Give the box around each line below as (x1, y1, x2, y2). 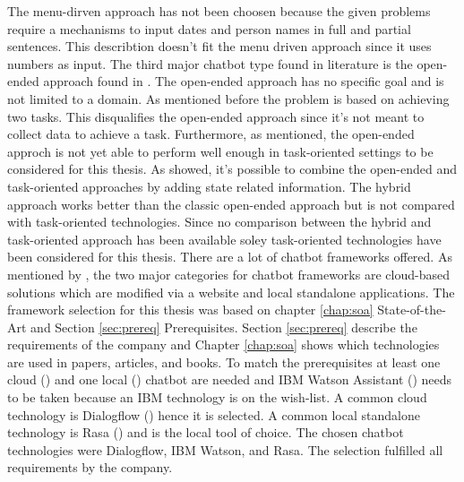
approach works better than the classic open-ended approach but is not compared (7, 194, 455, 213)
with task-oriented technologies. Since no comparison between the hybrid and (7, 212, 432, 231)
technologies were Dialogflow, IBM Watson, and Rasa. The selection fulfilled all (7, 440, 443, 459)
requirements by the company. (7, 458, 173, 477)
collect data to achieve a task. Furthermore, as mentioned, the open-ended (7, 125, 415, 143)
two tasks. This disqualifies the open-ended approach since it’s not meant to (7, 107, 425, 125)
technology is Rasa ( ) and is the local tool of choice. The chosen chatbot (7, 423, 404, 442)
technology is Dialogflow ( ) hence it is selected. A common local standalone (7, 405, 420, 424)
